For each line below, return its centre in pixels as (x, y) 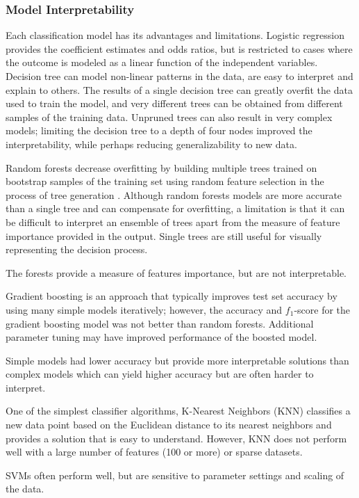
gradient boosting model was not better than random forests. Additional (160, 323)
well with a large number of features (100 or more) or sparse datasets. (154, 452)
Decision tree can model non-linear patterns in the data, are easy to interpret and (179, 76)
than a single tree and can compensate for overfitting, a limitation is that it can (175, 208)
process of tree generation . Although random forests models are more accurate (174, 194)
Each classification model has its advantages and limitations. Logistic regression (175, 35)
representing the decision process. (77, 249)
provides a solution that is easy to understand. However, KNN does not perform (176, 438)
